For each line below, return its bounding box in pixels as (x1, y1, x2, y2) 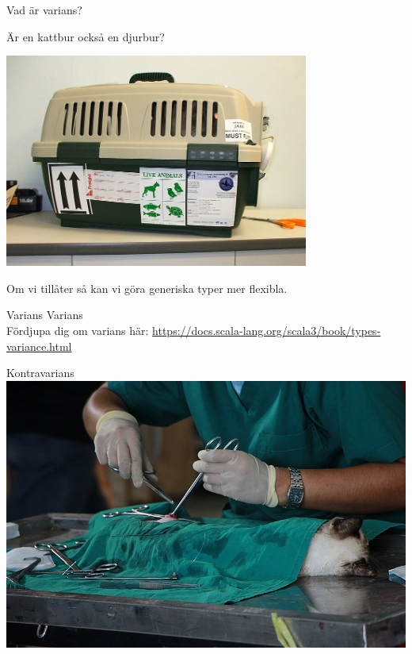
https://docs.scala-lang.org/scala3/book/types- (152, 322, 381, 339)
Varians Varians (6, 306, 83, 323)
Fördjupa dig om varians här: (6, 322, 149, 339)
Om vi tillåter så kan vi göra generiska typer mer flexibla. (6, 279, 288, 296)
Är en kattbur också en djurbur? (6, 28, 165, 44)
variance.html (6, 337, 72, 354)
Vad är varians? (6, 2, 82, 17)
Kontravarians (6, 364, 74, 381)
